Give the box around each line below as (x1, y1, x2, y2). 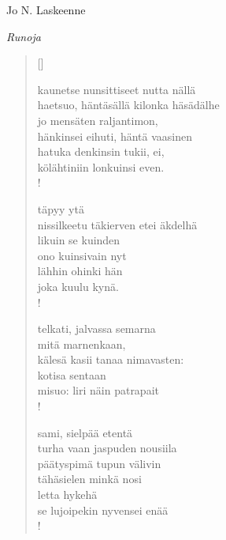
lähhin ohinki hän (37, 262, 123, 279)
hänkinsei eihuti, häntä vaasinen (37, 127, 192, 144)
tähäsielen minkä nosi (37, 470, 142, 487)
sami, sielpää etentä (37, 424, 133, 440)
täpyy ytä (37, 200, 84, 217)
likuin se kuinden (37, 232, 120, 248)
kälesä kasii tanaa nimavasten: (37, 351, 184, 368)
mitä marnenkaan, (37, 335, 126, 352)
